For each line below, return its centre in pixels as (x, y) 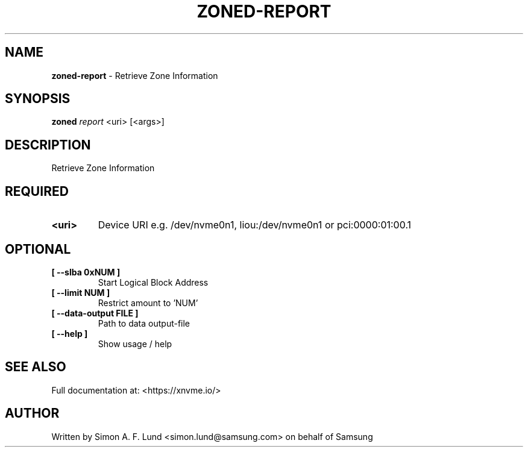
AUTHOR (32, 413)
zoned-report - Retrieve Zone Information (135, 75)
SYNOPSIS (38, 99)
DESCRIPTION (48, 145)
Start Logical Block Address (153, 282)
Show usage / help (135, 344)
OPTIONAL (38, 249)
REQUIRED (37, 191)
